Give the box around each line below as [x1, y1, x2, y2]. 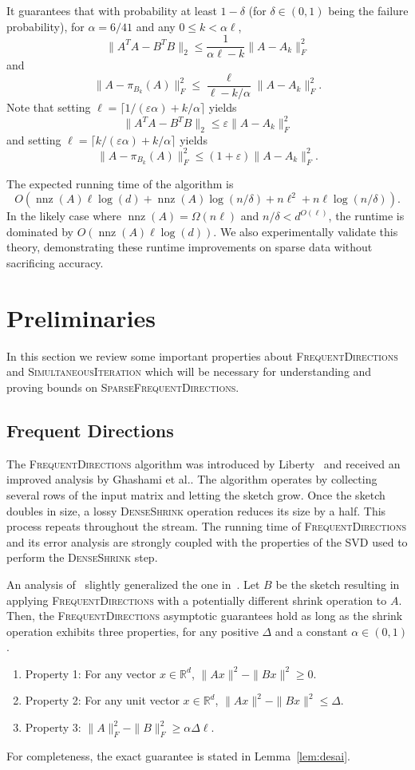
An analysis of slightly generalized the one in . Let [6, 575, 260, 592]
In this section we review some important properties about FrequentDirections [6, 347, 398, 364]
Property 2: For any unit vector [25, 692, 180, 709]
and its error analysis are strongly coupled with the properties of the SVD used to [6, 533, 408, 550]
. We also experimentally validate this [213, 223, 398, 239]
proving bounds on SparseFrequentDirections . [6, 378, 239, 395]
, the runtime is [328, 207, 405, 224]
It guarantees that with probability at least [6, 2, 217, 18]
